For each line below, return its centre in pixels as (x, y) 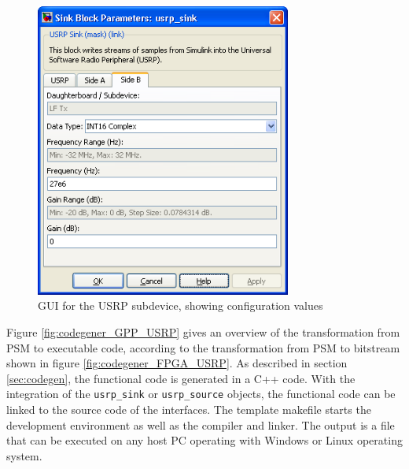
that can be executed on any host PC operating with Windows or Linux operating (204, 440)
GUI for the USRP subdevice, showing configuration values (181, 305)
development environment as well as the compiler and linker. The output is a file (201, 424)
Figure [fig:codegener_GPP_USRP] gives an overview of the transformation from (203, 331)
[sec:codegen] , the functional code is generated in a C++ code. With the (181, 378)
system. (24, 455)
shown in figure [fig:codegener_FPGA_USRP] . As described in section (177, 363)
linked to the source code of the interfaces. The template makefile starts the (189, 409)
